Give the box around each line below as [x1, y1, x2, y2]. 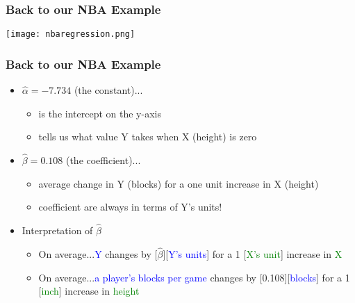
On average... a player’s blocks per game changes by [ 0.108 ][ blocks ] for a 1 [38, 270, 350, 284]
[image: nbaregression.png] [6, 29, 135, 40]
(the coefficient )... [65, 153, 141, 167]
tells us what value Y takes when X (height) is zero [38, 129, 257, 144]
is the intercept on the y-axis [38, 106, 161, 120]
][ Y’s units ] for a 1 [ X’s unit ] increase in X [163, 246, 342, 261]
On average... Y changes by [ [38, 246, 158, 261]
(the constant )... [74, 83, 143, 97]
